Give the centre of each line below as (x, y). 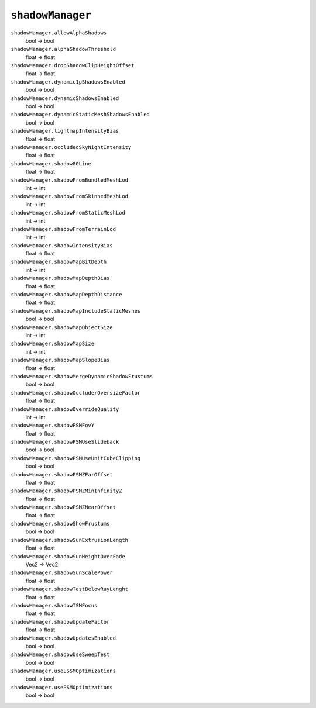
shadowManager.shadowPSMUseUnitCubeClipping (76, 458)
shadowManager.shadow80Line (51, 163)
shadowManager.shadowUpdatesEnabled (63, 638)
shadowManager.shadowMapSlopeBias (60, 360)
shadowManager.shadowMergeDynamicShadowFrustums (82, 376)
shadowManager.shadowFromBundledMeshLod (70, 180)
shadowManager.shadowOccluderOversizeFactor (76, 393)
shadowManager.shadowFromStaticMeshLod (68, 213)
